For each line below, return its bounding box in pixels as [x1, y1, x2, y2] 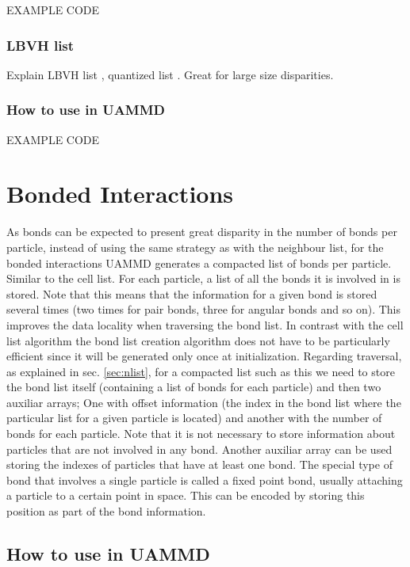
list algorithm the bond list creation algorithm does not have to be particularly [6, 332, 390, 348]
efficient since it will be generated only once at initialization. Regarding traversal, [6, 348, 402, 364]
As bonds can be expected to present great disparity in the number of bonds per [6, 223, 397, 240]
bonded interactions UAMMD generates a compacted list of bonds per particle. [6, 254, 392, 271]
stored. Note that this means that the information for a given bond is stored [6, 285, 377, 302]
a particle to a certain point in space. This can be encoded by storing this [6, 487, 365, 504]
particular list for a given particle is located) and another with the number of [6, 409, 382, 426]
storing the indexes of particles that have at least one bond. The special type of [6, 456, 393, 473]
